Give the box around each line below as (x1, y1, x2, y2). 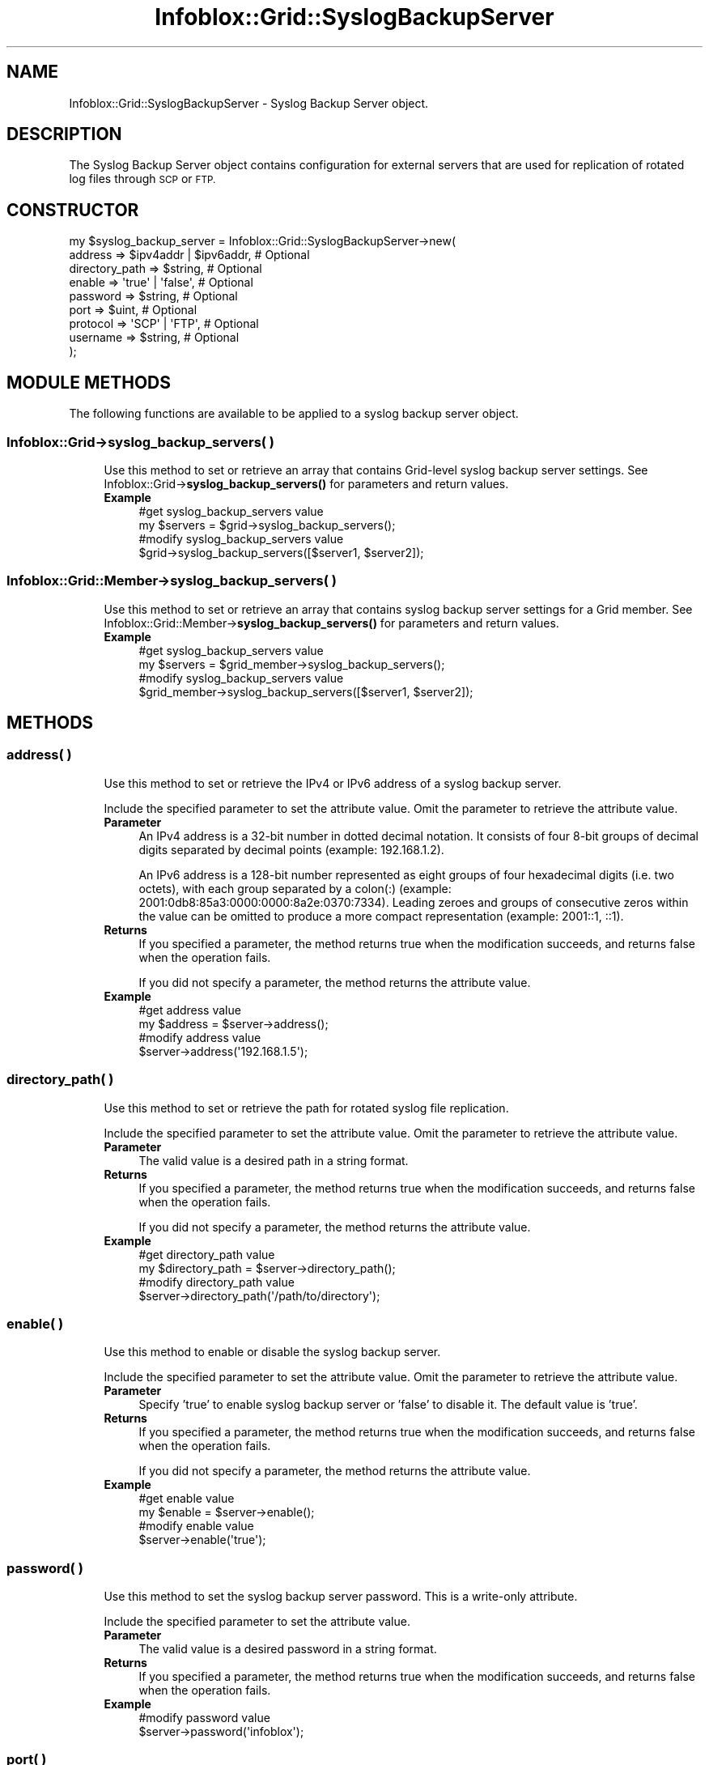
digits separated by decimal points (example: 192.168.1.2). (138, 842, 444, 857)
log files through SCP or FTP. (69, 172, 216, 186)
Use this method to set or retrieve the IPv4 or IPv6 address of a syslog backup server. (104, 776, 562, 790)
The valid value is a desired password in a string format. (138, 1642, 437, 1657)
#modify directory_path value (138, 1274, 295, 1289)
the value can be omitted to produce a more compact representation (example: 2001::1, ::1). (138, 908, 624, 923)
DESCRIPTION (6, 124, 122, 145)
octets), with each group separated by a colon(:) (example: (138, 881, 452, 895)
